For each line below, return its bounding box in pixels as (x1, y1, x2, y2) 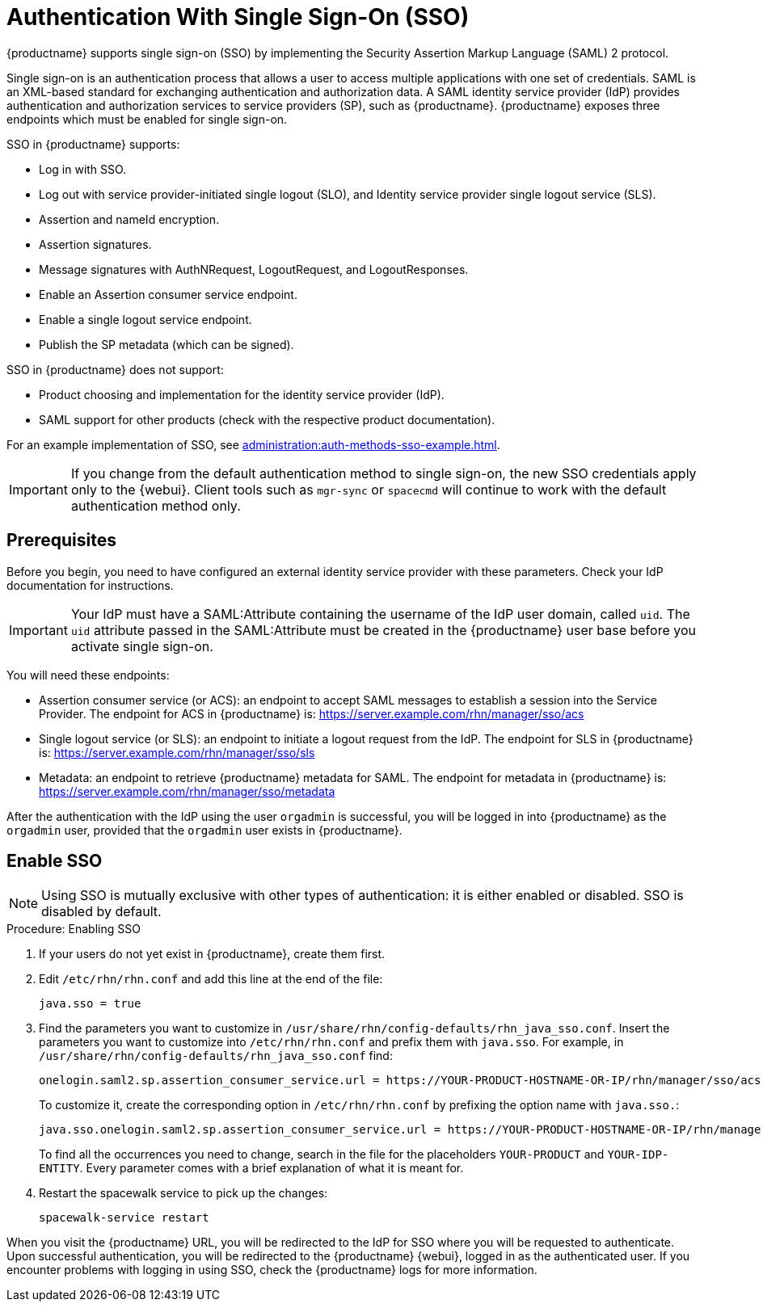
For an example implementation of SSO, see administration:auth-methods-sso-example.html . (6, 437, 500, 452)
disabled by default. (41, 903, 162, 920)
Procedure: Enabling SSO (6, 922, 141, 936)
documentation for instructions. (6, 578, 174, 592)
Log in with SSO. (39, 162, 127, 176)
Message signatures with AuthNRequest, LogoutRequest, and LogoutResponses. (39, 262, 469, 276)
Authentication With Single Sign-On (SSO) (6, 3, 470, 31)
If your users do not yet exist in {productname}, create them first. (39, 947, 386, 961)
